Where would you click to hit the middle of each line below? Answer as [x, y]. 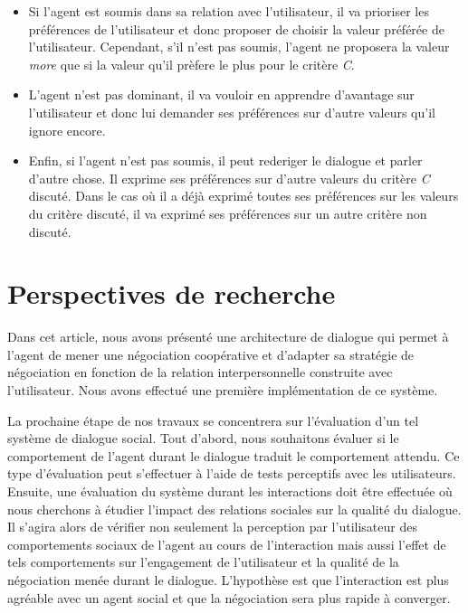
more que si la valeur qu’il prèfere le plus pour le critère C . [191, 64]
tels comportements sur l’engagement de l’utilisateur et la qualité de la [203, 562]
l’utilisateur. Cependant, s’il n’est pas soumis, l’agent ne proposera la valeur [239, 47]
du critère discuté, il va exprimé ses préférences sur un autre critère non [228, 213]
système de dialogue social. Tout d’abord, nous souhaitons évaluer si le [203, 438]
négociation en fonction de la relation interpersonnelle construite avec [200, 372]
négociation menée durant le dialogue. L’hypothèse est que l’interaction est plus [228, 579]
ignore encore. [67, 130]
